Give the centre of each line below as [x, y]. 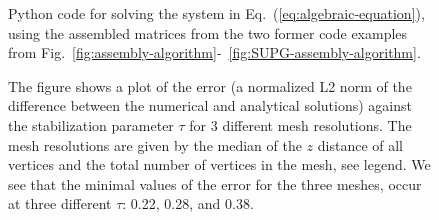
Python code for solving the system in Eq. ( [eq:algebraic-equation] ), [216, 13]
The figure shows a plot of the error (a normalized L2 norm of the [210, 85]
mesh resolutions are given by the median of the [155, 144]
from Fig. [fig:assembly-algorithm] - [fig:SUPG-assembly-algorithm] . [214, 52]
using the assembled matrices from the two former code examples [208, 32]
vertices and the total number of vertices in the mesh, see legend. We [219, 164]
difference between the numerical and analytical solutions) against [210, 105]
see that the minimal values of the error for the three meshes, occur [215, 183]
